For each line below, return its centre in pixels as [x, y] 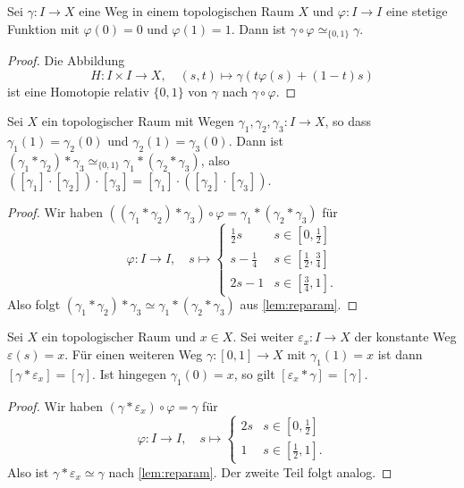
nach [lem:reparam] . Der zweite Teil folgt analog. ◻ [250, 471]
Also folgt [34, 304]
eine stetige [417, 11]
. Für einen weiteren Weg [134, 354]
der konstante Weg [405, 337]
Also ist [28, 471]
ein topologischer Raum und [119, 337]
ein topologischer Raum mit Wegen [138, 121]
